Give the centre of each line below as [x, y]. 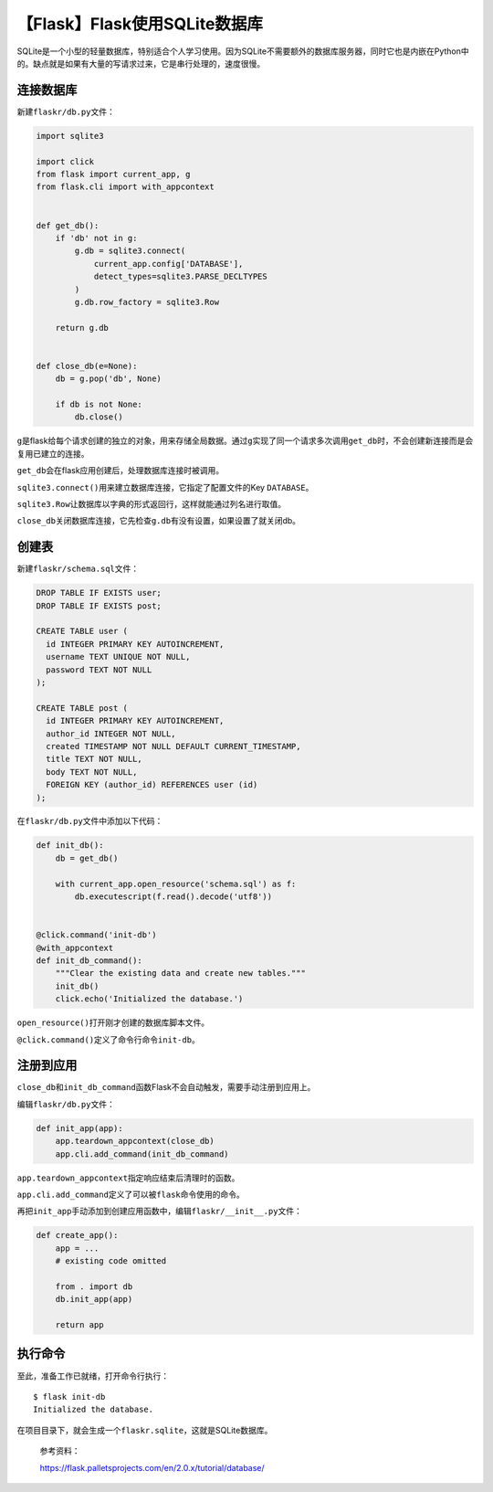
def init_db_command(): [89, 960]
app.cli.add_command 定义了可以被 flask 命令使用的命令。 [131, 1194]
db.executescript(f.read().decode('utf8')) [173, 897]
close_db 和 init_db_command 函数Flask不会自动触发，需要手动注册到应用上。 [166, 1087]
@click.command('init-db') [96, 935]
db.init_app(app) [94, 1299]
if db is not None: [99, 405]
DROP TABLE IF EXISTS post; [99, 606]
